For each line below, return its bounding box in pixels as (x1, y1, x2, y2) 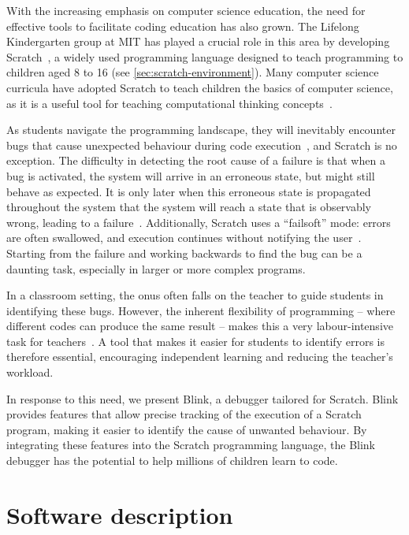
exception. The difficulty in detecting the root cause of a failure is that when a (6, 152, 385, 169)
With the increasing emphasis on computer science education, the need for (6, 2, 366, 18)
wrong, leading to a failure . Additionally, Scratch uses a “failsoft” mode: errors (6, 214, 391, 230)
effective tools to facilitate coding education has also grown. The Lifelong (6, 17, 359, 34)
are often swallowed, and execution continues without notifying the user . (6, 229, 362, 246)
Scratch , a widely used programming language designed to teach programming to (6, 48, 403, 65)
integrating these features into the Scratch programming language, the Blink (6, 437, 376, 453)
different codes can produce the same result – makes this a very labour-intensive (6, 318, 393, 334)
